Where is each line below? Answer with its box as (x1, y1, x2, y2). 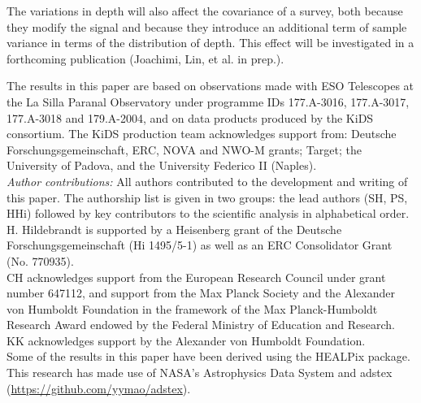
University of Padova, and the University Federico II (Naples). (7, 157, 317, 174)
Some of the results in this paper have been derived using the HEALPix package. (7, 348, 410, 365)
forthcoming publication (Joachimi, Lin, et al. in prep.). (7, 50, 284, 67)
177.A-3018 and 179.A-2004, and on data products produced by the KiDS (7, 109, 374, 126)
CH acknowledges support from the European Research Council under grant (7, 268, 386, 285)
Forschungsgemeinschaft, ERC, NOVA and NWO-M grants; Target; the (7, 141, 362, 158)
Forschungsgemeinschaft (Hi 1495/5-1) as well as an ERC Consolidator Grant (7, 236, 393, 253)
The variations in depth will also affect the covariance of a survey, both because (7, 2, 403, 19)
